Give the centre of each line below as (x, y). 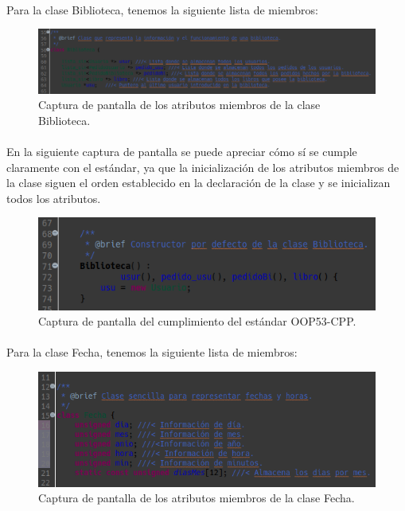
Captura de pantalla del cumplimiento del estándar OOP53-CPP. (197, 321)
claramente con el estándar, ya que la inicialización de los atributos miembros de (203, 167)
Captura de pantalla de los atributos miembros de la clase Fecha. (197, 498)
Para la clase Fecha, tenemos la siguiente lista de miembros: (152, 352)
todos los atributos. (54, 198)
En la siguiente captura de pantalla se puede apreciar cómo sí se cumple (182, 151)
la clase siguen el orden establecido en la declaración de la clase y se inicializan (199, 183)
